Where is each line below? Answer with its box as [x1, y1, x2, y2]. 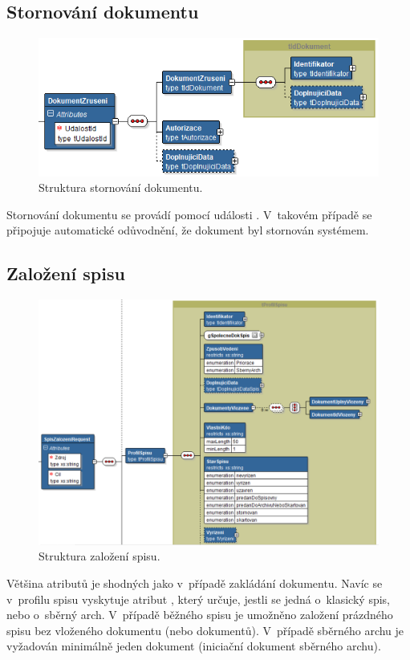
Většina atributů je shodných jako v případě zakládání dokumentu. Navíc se [6, 574, 383, 591]
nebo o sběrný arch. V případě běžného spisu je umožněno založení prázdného [6, 606, 393, 623]
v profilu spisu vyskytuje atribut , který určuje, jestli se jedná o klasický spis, [6, 590, 390, 607]
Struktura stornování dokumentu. [39, 179, 203, 196]
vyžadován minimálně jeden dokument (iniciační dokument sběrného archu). [6, 638, 381, 654]
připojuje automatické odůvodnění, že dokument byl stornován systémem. [6, 222, 369, 238]
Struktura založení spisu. [39, 548, 160, 564]
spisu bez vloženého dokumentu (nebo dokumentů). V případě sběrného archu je [6, 621, 404, 638]
